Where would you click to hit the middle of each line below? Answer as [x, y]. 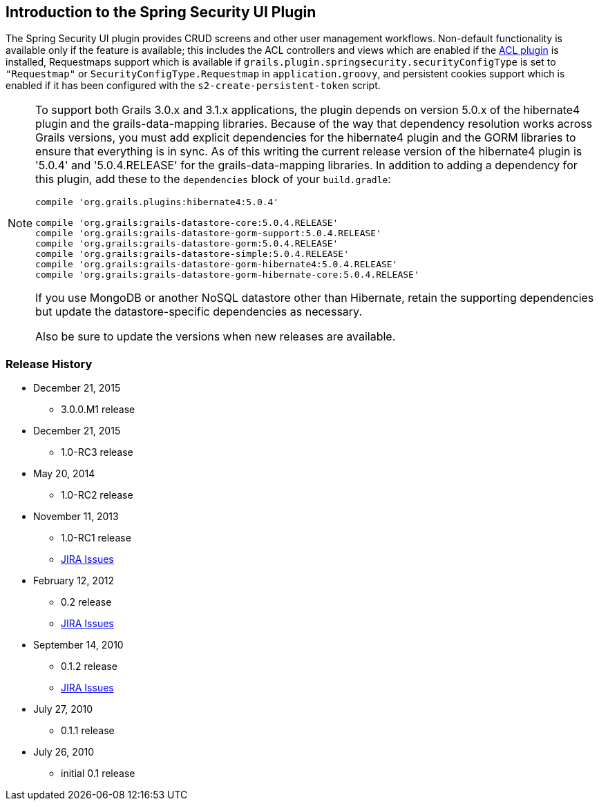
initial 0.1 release [98, 774]
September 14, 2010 [78, 645]
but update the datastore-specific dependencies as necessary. [199, 312]
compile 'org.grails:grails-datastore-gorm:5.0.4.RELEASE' [187, 244]
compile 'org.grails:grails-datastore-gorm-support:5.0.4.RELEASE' [208, 233]
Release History [49, 364]
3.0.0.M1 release [98, 410]
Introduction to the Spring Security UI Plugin [161, 12]
